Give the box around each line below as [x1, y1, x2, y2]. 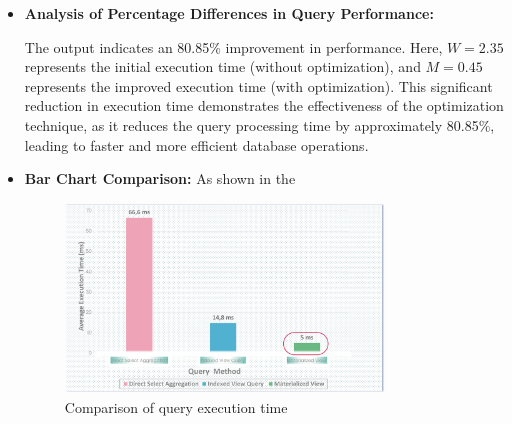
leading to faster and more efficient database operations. [24, 134, 369, 155]
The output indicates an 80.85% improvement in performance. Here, [24, 36, 443, 57]
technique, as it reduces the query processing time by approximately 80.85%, [24, 114, 495, 135]
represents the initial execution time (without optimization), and [24, 56, 421, 77]
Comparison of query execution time [64, 397, 288, 418]
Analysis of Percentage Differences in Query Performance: [24, 3, 434, 23]
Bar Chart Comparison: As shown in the [24, 168, 296, 189]
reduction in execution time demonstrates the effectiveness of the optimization [24, 95, 504, 116]
